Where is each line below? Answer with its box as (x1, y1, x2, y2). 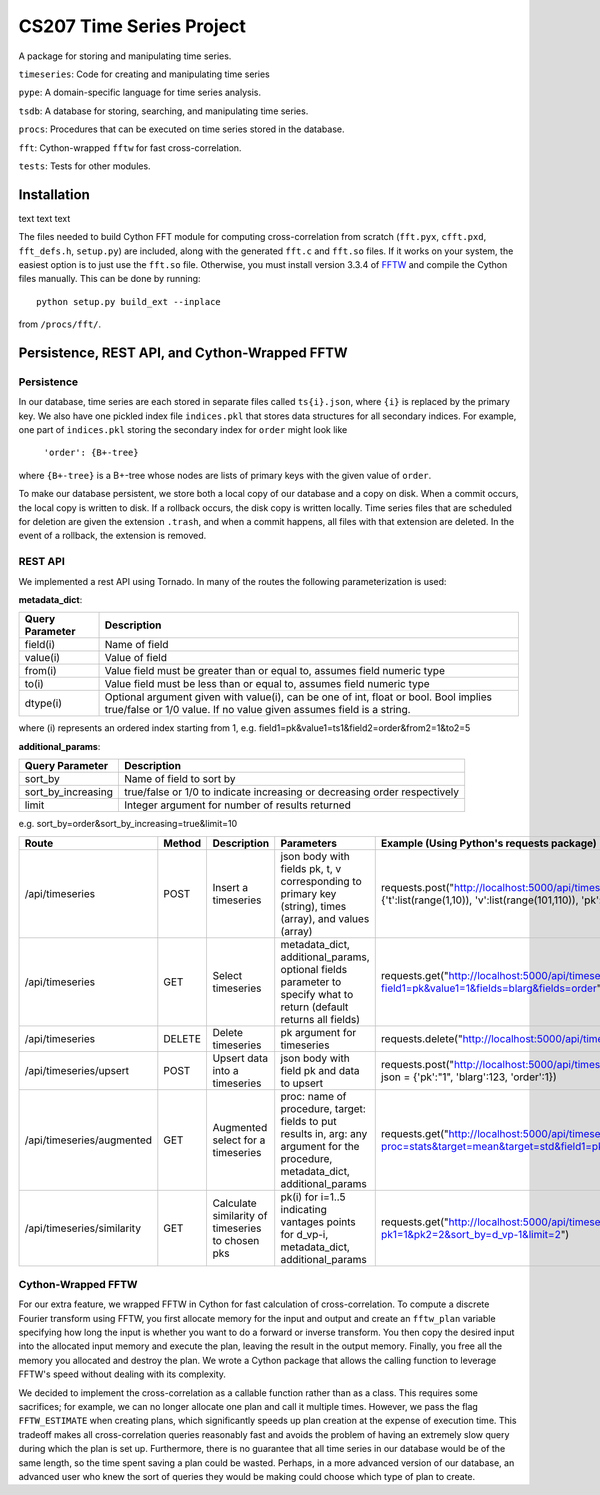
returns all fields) (280, 1012, 360, 1026)
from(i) (24, 664, 57, 678)
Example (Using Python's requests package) (380, 836, 597, 850)
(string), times (280, 899, 347, 913)
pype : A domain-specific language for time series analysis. (18, 86, 262, 99)
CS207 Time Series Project (18, 15, 247, 37)
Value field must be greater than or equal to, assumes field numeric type (104, 664, 445, 678)
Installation (18, 186, 90, 203)
